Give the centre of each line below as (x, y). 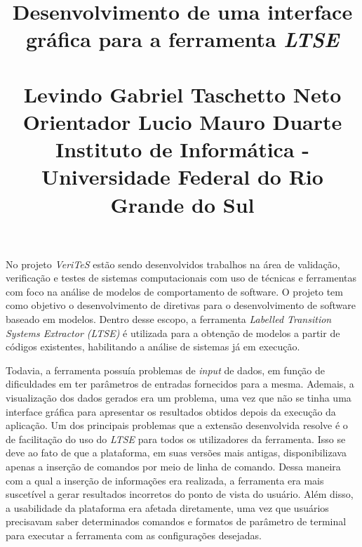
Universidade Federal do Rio (182, 177)
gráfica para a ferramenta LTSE (182, 39)
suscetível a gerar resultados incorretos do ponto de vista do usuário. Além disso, (180, 494)
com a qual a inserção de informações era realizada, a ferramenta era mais (165, 480)
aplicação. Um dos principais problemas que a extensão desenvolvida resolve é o (177, 425)
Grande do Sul (182, 204)
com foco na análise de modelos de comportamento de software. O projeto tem (174, 291)
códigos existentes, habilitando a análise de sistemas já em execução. (153, 347)
